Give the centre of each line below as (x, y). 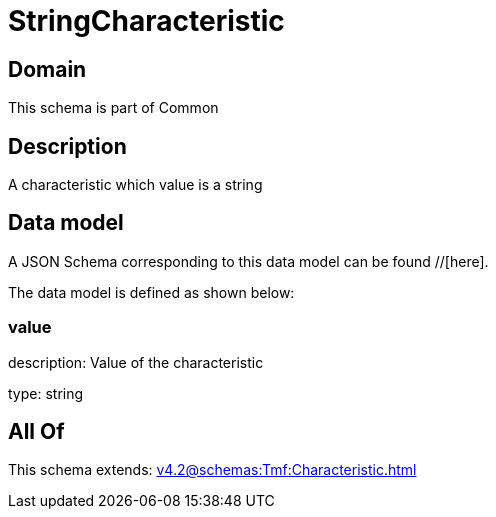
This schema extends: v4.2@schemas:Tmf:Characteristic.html (212, 470)
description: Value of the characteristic (136, 362)
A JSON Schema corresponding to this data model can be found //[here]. (248, 261)
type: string (46, 393)
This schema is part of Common (113, 108)
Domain (47, 69)
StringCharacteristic (146, 21)
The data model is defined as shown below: (151, 292)
